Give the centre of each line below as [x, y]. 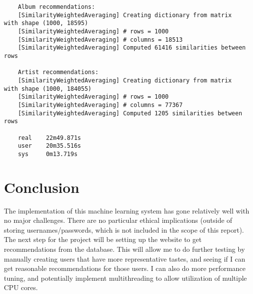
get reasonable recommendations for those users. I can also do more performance [125, 268]
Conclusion [42, 187]
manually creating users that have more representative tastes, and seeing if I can [125, 258]
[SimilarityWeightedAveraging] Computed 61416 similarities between [132, 48]
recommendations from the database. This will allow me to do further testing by [125, 249]
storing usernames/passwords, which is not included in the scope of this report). [124, 229]
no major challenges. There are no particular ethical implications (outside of [118, 220]
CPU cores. [21, 287]
